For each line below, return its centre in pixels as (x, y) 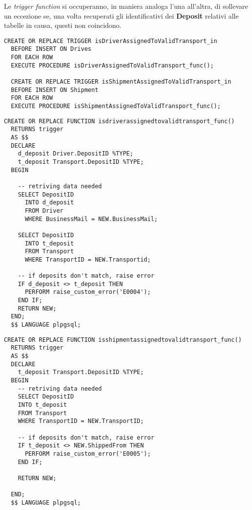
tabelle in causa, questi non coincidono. (63, 25)
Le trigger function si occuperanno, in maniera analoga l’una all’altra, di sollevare (126, 6)
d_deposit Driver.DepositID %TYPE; (75, 154)
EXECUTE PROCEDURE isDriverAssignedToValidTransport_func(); (112, 65)
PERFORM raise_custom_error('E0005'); (88, 454)
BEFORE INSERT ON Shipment (55, 90)
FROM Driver (44, 211)
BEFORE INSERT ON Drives (51, 49)
